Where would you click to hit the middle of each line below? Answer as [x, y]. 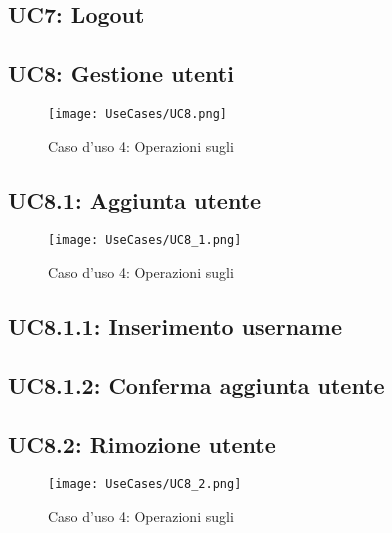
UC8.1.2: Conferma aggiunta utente [196, 384]
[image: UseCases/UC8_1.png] [145, 240]
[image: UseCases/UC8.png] [137, 113]
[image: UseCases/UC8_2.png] [145, 484]
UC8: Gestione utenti [121, 73]
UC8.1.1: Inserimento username [175, 326]
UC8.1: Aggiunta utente [135, 199]
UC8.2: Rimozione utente [142, 443]
